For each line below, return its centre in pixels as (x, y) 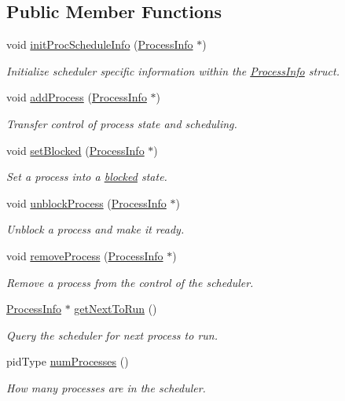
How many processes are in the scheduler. (106, 387)
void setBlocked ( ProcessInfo (75, 150)
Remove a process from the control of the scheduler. (130, 282)
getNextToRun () (116, 309)
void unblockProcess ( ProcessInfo (86, 202)
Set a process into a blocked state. (87, 177)
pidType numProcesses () (68, 361)
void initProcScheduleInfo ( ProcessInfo (100, 44)
